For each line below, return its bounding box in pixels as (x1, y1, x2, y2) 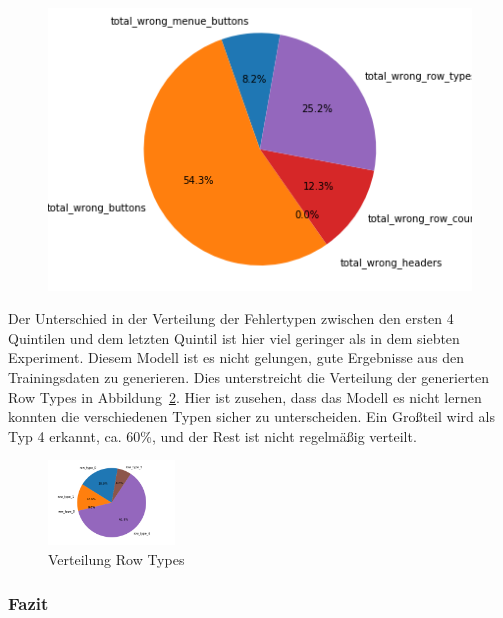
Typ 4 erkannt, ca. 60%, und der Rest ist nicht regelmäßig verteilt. (8, 425, 417, 446)
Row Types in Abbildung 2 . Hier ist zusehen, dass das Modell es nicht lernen (8, 386, 482, 407)
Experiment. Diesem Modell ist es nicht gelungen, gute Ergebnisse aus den (8, 347, 465, 368)
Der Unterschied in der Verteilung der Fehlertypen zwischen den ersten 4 (8, 308, 454, 329)
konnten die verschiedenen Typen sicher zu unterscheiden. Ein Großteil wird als (8, 406, 495, 427)
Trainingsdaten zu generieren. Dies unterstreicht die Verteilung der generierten (8, 367, 490, 388)
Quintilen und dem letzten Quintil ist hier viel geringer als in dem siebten (8, 327, 460, 348)
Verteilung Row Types (48, 548, 185, 569)
